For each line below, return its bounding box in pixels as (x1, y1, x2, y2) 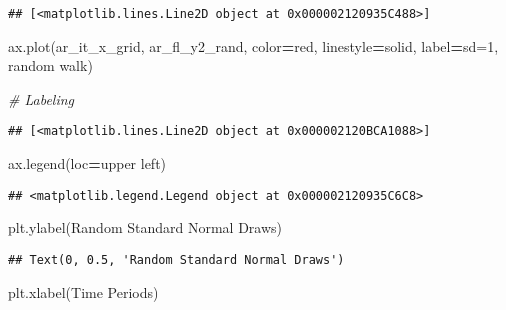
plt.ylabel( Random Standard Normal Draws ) (8, 217, 283, 238)
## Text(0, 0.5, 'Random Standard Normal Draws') (8, 252, 345, 267)
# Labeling (8, 88, 75, 109)
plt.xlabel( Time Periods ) (8, 281, 159, 302)
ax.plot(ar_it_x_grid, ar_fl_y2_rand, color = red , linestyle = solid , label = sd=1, (8, 35, 499, 56)
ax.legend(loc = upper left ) (8, 153, 167, 174)
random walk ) (8, 55, 93, 76)
